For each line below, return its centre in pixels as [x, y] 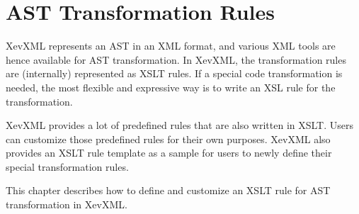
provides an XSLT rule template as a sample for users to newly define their [169, 153]
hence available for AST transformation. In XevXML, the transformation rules [176, 59]
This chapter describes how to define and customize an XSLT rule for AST [168, 190]
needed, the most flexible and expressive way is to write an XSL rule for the [171, 87]
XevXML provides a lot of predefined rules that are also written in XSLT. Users [180, 125]
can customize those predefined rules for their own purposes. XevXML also [168, 139]
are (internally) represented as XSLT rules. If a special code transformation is [174, 73]
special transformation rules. [67, 166]
